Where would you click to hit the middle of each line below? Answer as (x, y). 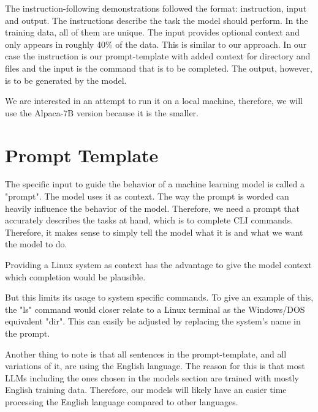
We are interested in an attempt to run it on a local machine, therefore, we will (154, 101)
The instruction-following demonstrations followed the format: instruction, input (156, 8)
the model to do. (36, 244)
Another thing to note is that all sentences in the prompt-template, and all (146, 354)
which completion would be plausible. (75, 276)
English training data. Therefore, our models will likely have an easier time (146, 390)
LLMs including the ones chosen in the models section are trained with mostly (152, 377)
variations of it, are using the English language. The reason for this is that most (155, 366)
